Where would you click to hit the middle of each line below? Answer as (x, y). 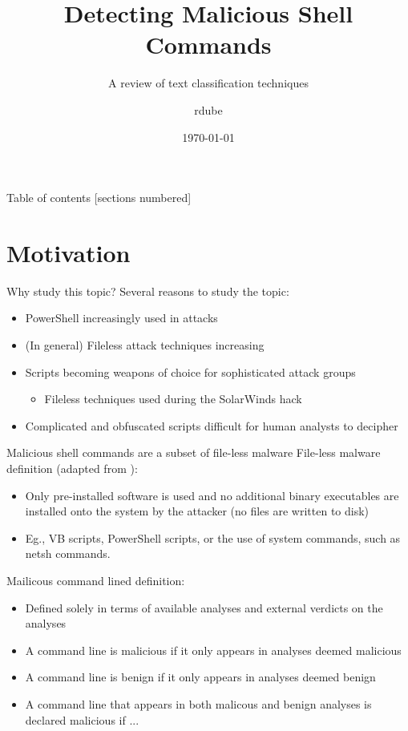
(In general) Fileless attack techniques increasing (145, 345)
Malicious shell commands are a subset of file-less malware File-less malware (194, 452)
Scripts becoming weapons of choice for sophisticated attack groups (190, 372)
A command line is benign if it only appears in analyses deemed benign (200, 677)
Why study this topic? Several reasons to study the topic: (148, 291)
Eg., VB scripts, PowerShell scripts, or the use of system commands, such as (213, 537)
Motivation (69, 252)
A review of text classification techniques (208, 83)
